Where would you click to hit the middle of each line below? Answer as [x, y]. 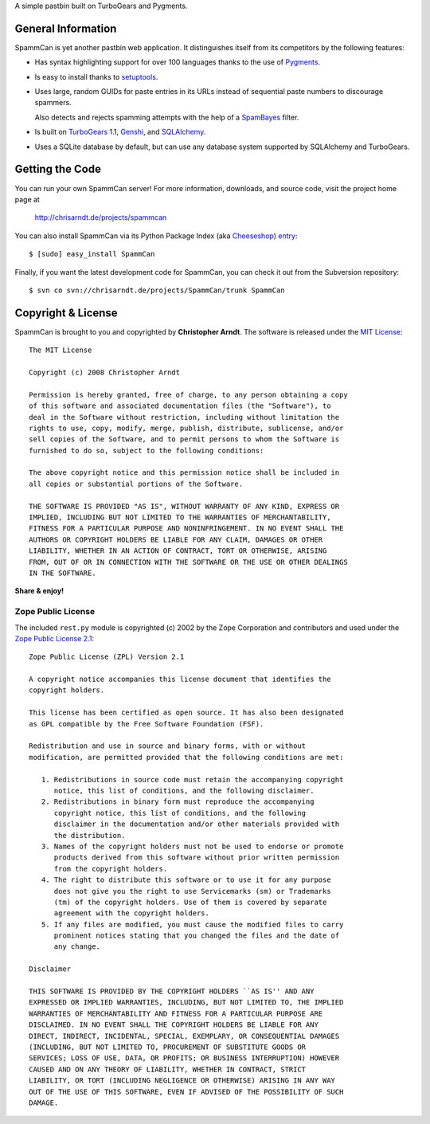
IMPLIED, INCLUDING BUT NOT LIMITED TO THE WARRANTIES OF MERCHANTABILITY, [180, 517]
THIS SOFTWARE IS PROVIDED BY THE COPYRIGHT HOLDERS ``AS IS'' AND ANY [172, 991]
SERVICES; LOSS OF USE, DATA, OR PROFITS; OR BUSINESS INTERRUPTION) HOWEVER [184, 1058]
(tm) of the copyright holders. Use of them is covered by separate [190, 902]
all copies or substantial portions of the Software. [136, 484]
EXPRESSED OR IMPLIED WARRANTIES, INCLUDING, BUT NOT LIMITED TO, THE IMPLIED [186, 1003]
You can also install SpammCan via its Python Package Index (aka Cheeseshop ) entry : [156, 236]
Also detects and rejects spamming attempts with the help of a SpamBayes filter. [167, 117]
